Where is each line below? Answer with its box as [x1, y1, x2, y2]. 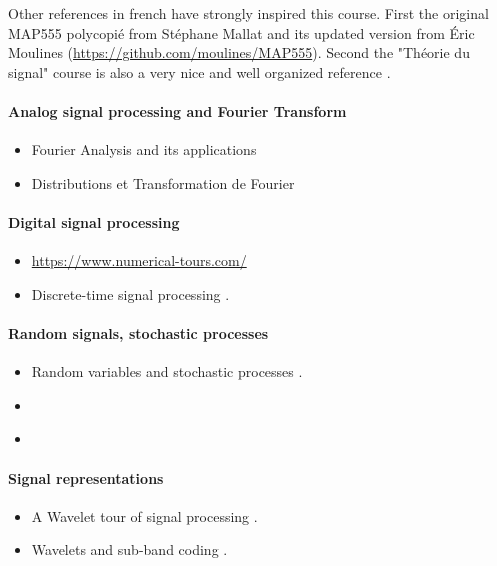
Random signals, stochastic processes [8, 322, 269, 343]
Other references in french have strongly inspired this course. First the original [8, 3, 489, 23]
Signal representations [8, 467, 164, 488]
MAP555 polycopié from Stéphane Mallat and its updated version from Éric [8, 22, 475, 43]
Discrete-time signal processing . [31, 283, 230, 304]
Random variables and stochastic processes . [31, 361, 303, 382]
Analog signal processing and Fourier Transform [8, 100, 347, 121]
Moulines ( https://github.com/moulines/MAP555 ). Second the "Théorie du [8, 42, 470, 63]
